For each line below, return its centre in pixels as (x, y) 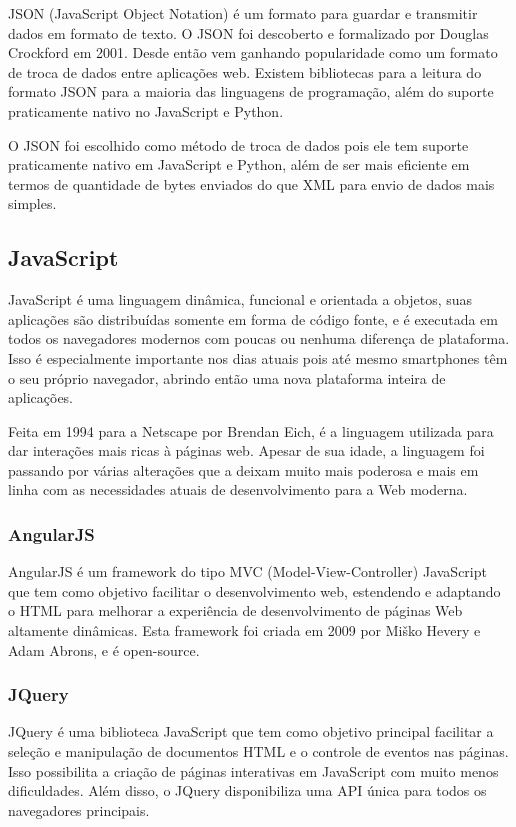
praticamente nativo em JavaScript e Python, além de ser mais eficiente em (239, 164)
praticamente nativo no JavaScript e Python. (146, 110)
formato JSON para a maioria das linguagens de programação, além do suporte (251, 91)
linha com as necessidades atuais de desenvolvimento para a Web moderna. (238, 489)
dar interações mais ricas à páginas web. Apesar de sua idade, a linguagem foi (246, 450)
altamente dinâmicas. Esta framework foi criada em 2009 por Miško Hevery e (244, 630)
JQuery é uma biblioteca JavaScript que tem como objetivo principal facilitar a (251, 731)
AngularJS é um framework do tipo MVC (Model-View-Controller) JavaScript (247, 571)
